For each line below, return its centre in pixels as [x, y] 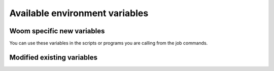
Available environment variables [79, 13]
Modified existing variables [54, 57]
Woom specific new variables [57, 31]
